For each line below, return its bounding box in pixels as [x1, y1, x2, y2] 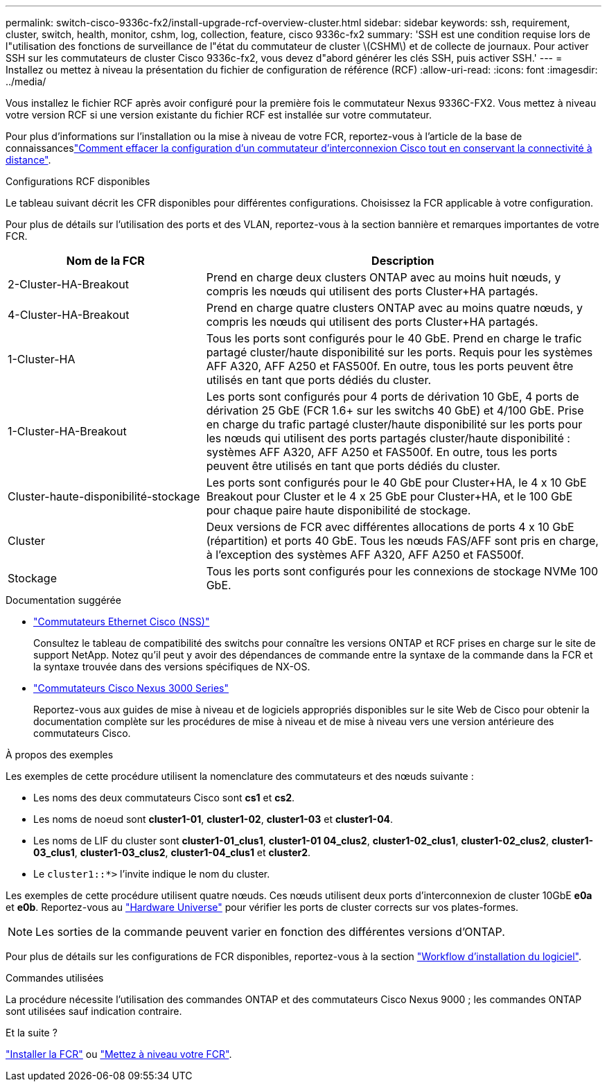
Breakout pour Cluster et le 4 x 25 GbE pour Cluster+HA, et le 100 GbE [206, 489, 573, 503]
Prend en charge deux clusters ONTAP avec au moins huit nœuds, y [206, 270, 561, 284]
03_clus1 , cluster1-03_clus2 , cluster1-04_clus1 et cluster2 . [33, 846, 311, 858]
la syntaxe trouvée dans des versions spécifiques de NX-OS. [33, 661, 310, 672]
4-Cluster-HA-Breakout [8, 308, 130, 322]
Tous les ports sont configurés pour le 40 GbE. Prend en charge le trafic [206, 331, 582, 345]
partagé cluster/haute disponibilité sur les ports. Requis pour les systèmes [206, 345, 593, 359]
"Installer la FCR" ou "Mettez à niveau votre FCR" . [6, 1048, 232, 1060]
